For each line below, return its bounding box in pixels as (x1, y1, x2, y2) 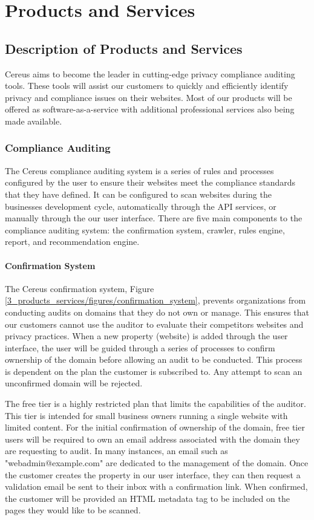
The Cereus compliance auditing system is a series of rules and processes (5, 164, 274, 177)
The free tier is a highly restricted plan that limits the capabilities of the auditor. (5, 397, 306, 410)
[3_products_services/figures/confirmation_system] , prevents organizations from (5, 294, 306, 307)
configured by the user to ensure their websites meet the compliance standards (5, 176, 296, 189)
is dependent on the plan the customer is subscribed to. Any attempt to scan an (5, 365, 303, 377)
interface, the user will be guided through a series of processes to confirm (5, 341, 275, 354)
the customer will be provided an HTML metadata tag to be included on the (5, 492, 290, 504)
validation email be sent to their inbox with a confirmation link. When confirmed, (5, 480, 308, 493)
